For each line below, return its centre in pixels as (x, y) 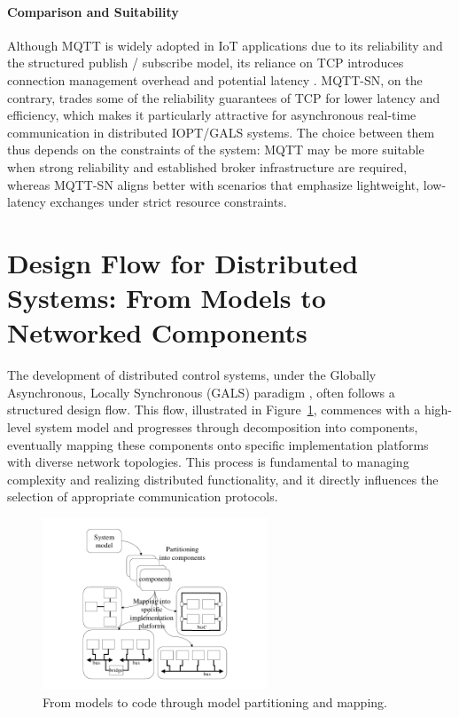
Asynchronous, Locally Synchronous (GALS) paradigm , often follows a (201, 392)
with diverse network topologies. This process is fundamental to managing (208, 462)
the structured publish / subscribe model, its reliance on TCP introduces (206, 63)
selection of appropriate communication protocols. (143, 496)
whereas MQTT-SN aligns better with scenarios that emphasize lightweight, (214, 184)
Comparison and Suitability (93, 11)
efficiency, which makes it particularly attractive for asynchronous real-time (212, 115)
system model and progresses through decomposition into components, (226, 427)
